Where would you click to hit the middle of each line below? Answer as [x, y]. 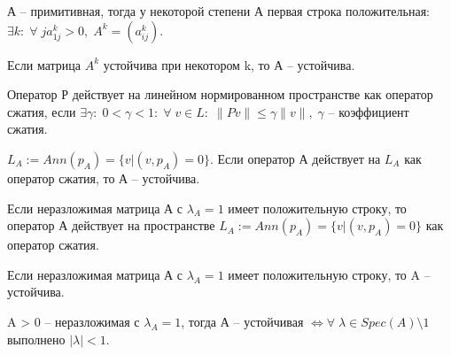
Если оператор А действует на [299, 158]
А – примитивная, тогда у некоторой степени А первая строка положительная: [218, 11]
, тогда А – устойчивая [242, 321]
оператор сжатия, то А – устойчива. [104, 177]
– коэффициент [369, 111]
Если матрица [44, 64]
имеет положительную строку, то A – [329, 274]
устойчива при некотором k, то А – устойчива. [229, 64]
